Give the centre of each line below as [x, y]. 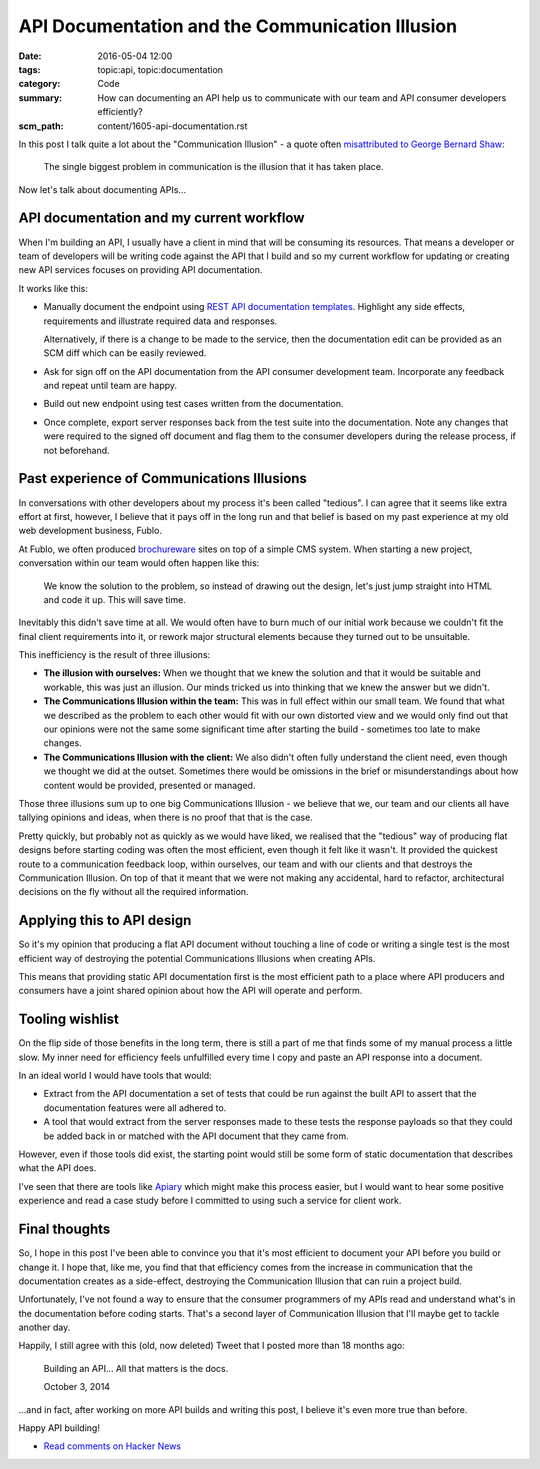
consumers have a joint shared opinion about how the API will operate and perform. [190, 991]
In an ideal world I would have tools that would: [115, 1076]
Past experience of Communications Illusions [162, 478]
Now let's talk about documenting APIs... [102, 189]
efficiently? [120, 112]
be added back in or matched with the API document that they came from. [196, 1136]
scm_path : [41, 126]
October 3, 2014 [76, 1387]
